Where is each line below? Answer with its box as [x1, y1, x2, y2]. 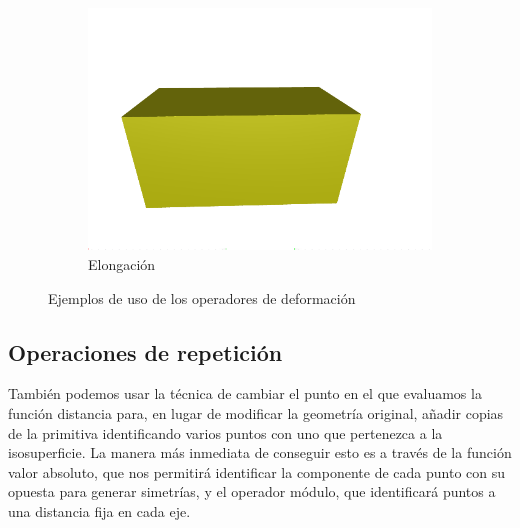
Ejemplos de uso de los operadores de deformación [48, 287, 356, 308]
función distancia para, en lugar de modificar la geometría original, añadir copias [8, 402, 504, 423]
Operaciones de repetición [8, 336, 283, 367]
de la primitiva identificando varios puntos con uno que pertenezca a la [8, 422, 443, 443]
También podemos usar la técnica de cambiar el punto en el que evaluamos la [8, 383, 482, 404]
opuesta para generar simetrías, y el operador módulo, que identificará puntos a [8, 481, 496, 502]
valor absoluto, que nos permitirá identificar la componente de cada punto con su [8, 461, 506, 482]
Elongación [88, 253, 156, 274]
